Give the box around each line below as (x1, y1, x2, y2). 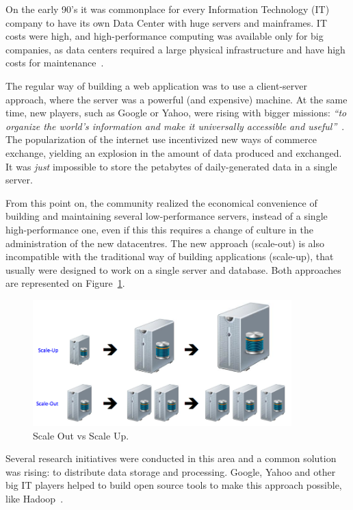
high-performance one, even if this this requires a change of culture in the (5, 222, 313, 236)
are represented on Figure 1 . (5, 276, 125, 290)
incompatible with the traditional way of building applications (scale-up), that (5, 249, 334, 264)
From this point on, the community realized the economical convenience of (5, 195, 317, 209)
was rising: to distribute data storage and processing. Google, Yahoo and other (5, 464, 336, 479)
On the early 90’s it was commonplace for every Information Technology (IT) (5, 2, 330, 16)
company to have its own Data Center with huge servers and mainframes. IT (5, 15, 327, 29)
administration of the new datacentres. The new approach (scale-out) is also (5, 235, 324, 250)
